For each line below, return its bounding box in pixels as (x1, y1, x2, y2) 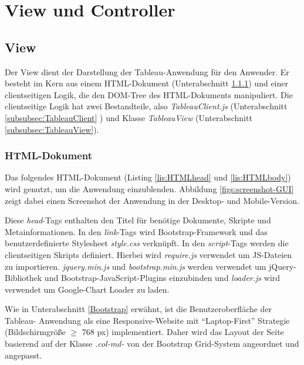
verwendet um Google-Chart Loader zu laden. (5, 283, 170, 295)
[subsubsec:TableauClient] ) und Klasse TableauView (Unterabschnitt (5, 111, 252, 123)
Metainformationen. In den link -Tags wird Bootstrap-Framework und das (5, 225, 268, 237)
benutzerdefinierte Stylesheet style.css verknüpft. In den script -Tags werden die (5, 237, 289, 249)
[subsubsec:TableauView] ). (5, 123, 99, 135)
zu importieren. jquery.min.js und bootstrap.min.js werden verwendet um (5, 260, 266, 272)
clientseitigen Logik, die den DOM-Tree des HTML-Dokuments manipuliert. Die (5, 88, 293, 101)
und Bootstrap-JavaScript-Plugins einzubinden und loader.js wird (44, 272, 281, 284)
